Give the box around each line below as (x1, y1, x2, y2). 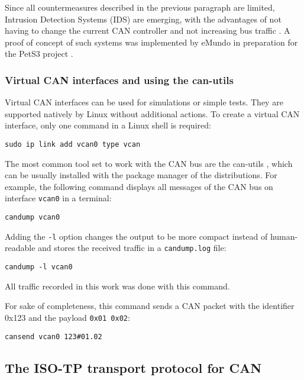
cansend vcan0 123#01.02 (5, 332, 102, 341)
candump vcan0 (5, 213, 60, 222)
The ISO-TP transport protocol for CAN (5, 358, 262, 376)
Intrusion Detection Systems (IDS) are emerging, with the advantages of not (5, 12, 282, 25)
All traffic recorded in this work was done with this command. (5, 279, 230, 292)
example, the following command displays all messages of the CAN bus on (5, 180, 273, 192)
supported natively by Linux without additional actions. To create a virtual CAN (5, 107, 300, 120)
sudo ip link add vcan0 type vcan (5, 140, 141, 149)
